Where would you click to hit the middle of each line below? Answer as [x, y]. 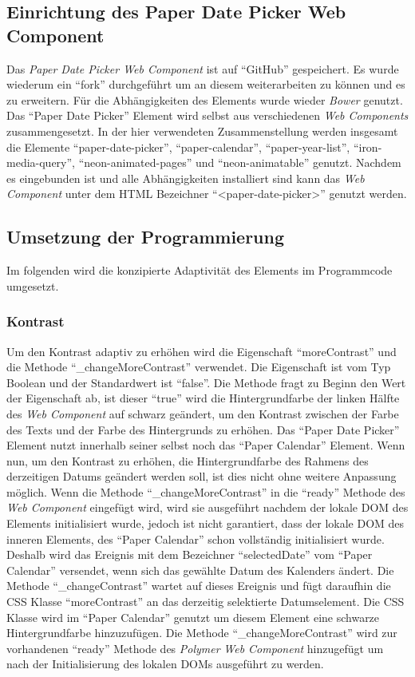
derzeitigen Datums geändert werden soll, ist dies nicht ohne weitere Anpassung [202, 476]
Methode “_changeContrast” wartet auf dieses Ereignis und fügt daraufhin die [199, 586]
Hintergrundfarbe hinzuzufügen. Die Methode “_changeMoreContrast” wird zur [202, 633]
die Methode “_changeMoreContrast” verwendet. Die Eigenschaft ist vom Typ [199, 367]
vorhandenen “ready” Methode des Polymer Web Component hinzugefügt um [195, 648]
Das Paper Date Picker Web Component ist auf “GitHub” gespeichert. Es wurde [203, 68]
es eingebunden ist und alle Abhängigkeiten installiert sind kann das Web [186, 178]
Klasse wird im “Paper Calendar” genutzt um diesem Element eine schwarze [193, 617]
